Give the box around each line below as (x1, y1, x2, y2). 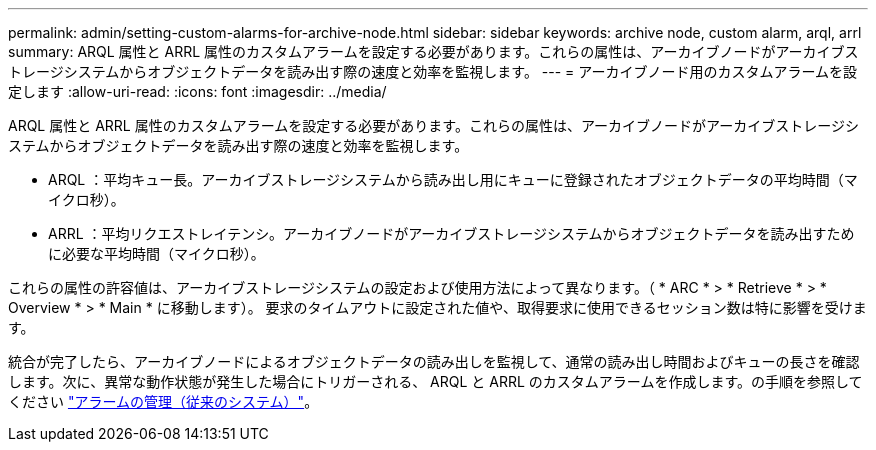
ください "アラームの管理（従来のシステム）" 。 (8, 393, 319, 410)
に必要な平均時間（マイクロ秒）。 (48, 245, 265, 262)
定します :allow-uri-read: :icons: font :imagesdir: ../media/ (8, 83, 387, 100)
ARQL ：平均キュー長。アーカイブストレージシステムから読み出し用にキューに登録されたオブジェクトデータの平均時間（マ (48, 171, 858, 188)
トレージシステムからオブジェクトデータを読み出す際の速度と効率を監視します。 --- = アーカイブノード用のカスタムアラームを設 (8, 63, 858, 80)
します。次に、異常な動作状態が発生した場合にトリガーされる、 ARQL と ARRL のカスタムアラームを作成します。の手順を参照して (8, 373, 863, 390)
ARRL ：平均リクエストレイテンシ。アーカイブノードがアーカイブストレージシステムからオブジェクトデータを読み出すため (48, 225, 855, 242)
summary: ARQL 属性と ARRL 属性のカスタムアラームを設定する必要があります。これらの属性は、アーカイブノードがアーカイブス (8, 43, 859, 60)
